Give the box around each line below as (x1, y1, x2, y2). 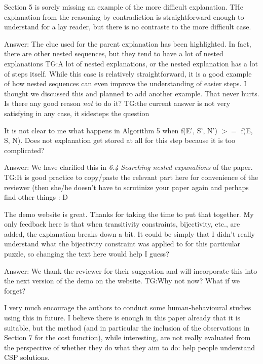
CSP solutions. (4, 352, 50, 362)
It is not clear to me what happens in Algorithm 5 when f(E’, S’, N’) (4, 125, 217, 135)
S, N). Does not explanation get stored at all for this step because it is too (4, 135, 236, 145)
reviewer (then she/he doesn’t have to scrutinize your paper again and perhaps (4, 181, 249, 192)
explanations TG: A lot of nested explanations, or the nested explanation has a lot (4, 58, 258, 68)
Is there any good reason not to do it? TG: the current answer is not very (4, 98, 231, 108)
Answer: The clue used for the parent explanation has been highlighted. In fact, (4, 38, 251, 49)
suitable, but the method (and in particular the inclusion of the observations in (4, 322, 250, 333)
